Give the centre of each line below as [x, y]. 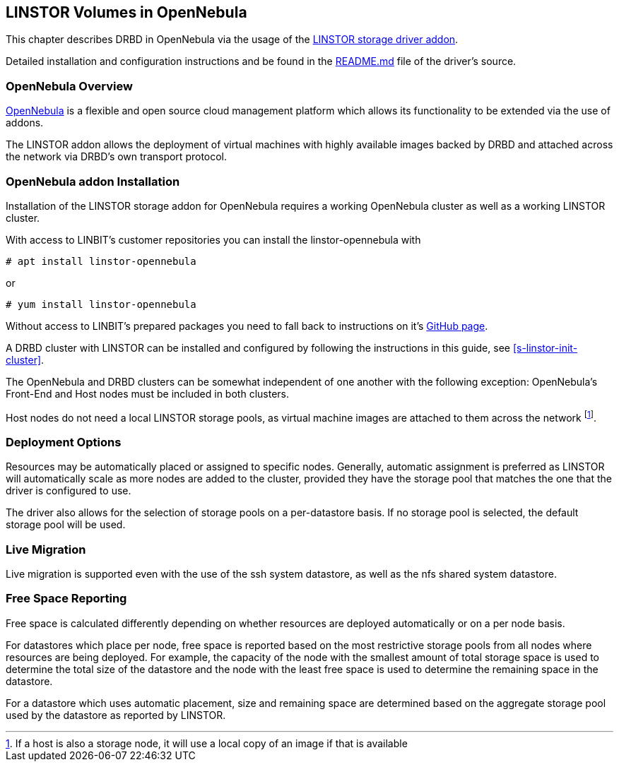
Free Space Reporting [66, 599]
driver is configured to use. [69, 491]
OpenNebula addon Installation [93, 181]
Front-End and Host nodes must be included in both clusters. [147, 393]
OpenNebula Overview [69, 86]
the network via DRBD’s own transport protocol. [117, 157]
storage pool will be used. [66, 525]
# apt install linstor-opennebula [101, 261]
